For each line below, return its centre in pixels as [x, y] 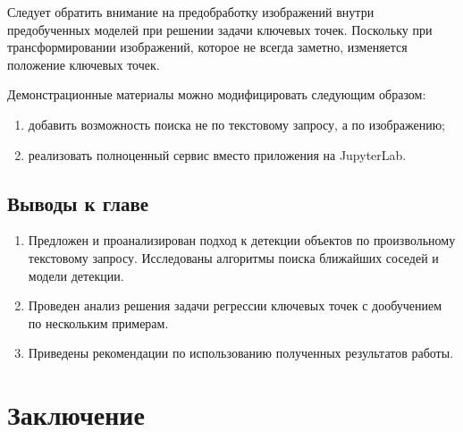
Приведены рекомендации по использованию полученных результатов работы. [241, 353]
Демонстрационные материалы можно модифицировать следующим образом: [217, 94]
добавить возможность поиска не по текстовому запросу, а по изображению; [236, 124]
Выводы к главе [78, 203]
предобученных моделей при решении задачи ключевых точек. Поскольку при [220, 29]
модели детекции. [76, 275]
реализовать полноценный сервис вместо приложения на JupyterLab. [217, 154]
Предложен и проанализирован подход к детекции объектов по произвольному [242, 240]
